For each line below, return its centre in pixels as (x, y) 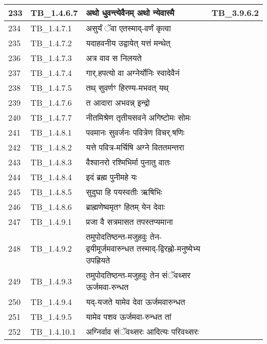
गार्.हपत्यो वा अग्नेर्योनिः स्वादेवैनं (133, 73)
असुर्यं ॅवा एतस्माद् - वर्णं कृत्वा (128, 28)
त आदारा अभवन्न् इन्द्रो (118, 102)
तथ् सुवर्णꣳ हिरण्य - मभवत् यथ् (127, 88)
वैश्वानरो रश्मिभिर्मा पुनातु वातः (128, 162)
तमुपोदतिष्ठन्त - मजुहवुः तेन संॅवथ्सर (138, 275)
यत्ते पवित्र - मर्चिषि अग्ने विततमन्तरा (135, 147)
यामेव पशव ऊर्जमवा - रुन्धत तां (129, 317)
